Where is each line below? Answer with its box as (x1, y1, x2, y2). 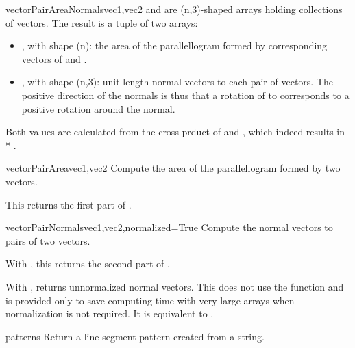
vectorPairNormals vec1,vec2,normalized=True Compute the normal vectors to (5, 220, 333, 235)
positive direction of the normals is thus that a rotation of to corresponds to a (21, 88, 350, 102)
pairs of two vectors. (5, 233, 90, 247)
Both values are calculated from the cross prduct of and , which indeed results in (5, 124, 345, 139)
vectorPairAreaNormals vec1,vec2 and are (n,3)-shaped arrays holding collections (5, 2, 343, 16)
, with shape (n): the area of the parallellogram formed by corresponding (21, 38, 328, 53)
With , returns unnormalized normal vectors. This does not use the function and (5, 279, 344, 293)
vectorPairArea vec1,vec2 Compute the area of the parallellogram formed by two (5, 161, 341, 175)
